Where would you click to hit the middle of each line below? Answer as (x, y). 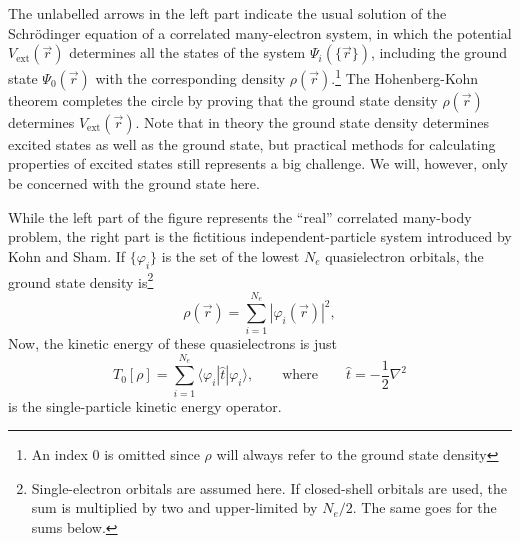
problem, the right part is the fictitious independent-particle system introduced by (260, 236)
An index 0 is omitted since (115, 454)
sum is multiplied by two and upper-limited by (174, 507)
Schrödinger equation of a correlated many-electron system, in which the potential (260, 32)
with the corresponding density (190, 77)
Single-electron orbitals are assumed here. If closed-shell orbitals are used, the (269, 487)
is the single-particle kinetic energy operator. (145, 405)
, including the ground (439, 52)
